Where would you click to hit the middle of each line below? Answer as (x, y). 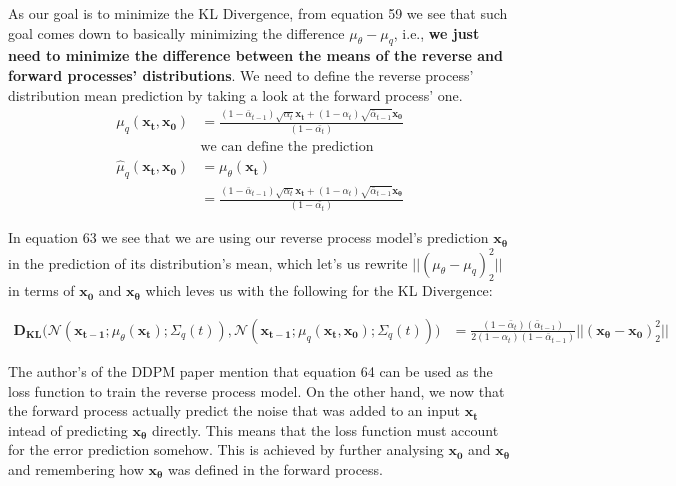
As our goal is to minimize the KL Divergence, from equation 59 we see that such (258, 13)
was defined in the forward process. (275, 468)
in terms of (41, 290)
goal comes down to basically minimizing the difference (176, 32)
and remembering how (76, 468)
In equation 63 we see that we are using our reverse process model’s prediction (248, 237)
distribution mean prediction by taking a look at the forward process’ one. (235, 94)
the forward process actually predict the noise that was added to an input (234, 410)
